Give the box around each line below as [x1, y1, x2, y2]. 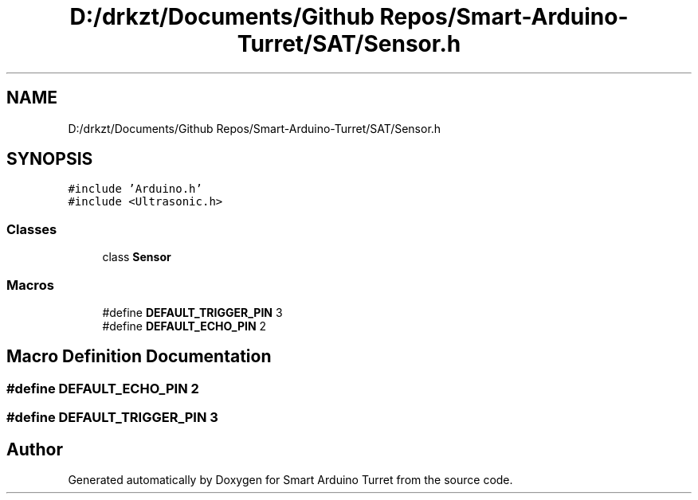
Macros [6, 276, 54, 293]
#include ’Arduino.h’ [68, 182, 202, 196]
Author [6, 439, 63, 459]
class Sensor [102, 250, 171, 264]
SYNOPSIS [6, 149, 93, 170]
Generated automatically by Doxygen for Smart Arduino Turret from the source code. [68, 473, 513, 486]
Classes [6, 221, 57, 237]
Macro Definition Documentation [6, 346, 272, 367]
